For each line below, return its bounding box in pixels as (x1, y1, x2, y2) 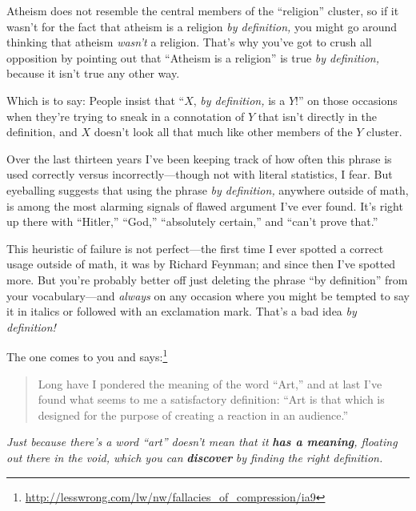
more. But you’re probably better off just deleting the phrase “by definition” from (6, 271, 408, 288)
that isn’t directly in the (258, 107, 378, 124)
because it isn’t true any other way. (6, 65, 180, 82)
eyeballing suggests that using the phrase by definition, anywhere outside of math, (6, 181, 409, 198)
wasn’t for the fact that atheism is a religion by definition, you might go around (6, 18, 398, 34)
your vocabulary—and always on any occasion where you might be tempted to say (6, 287, 410, 304)
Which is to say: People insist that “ (6, 91, 185, 108)
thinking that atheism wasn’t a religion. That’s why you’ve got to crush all (6, 34, 372, 50)
